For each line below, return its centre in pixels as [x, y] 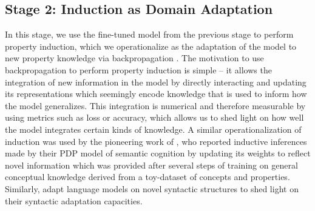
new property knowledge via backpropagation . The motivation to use [134, 58]
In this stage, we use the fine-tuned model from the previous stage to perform [149, 34]
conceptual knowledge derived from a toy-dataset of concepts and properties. [147, 177]
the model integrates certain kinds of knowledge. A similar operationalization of [153, 129]
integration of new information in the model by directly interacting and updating [156, 82]
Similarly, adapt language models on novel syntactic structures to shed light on [152, 188]
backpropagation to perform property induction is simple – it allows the [138, 69]
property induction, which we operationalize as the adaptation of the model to [151, 46]
